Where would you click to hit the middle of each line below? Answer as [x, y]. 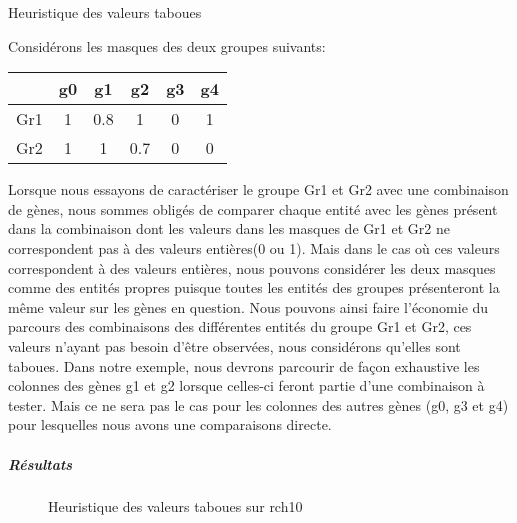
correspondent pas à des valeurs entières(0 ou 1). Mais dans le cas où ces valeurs [254, 247]
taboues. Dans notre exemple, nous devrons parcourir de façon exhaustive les [244, 365]
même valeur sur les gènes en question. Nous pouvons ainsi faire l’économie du [248, 306]
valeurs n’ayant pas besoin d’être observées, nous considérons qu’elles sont [234, 345]
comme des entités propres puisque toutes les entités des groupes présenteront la [254, 287]
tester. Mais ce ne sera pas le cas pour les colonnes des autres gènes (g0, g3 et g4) [258, 404]
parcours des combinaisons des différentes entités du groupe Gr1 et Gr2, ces [240, 326]
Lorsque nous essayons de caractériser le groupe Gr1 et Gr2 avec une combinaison [258, 189]
